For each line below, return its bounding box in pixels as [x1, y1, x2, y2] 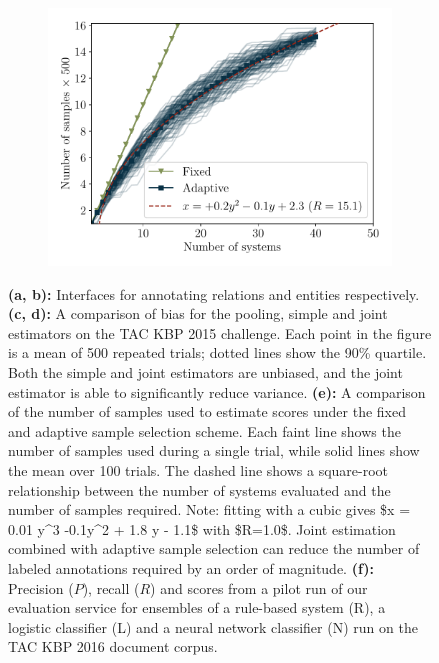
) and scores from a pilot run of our [150, 577, 368, 598]
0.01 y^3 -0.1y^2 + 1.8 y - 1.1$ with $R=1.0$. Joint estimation [8, 518, 396, 539]
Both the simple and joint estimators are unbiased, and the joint [8, 361, 403, 382]
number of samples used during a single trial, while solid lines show [8, 440, 420, 461]
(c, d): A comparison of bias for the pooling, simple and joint [8, 303, 388, 324]
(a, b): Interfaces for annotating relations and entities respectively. [8, 283, 420, 304]
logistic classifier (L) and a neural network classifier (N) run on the [8, 616, 418, 637]
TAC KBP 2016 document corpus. [8, 636, 218, 657]
